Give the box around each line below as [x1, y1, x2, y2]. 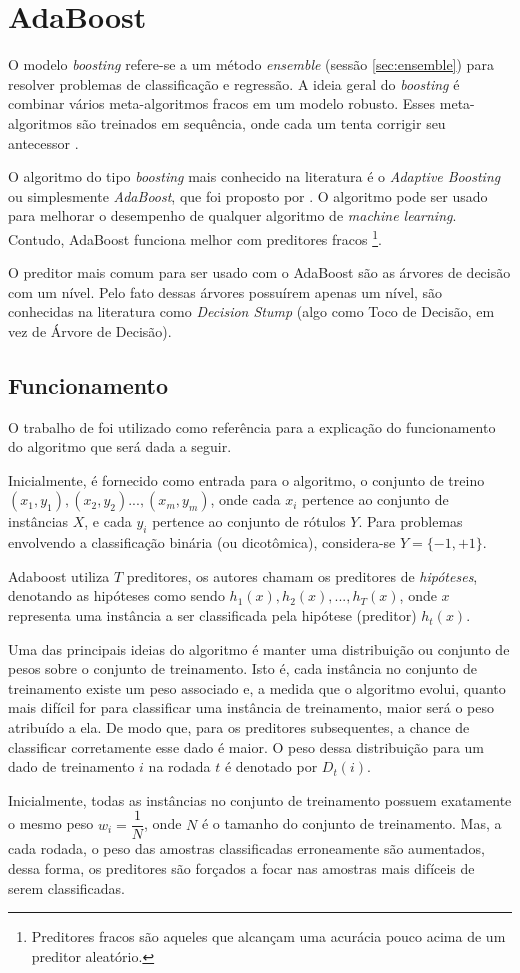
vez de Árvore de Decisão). [8, 320, 172, 341]
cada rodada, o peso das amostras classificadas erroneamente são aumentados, [8, 838, 485, 859]
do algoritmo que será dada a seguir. [8, 436, 232, 457]
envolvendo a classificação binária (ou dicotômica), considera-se [8, 532, 396, 553]
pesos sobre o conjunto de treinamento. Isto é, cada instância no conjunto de [8, 658, 478, 679]
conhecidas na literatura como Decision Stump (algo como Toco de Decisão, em [8, 301, 495, 322]
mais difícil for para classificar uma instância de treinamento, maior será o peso [8, 697, 495, 718]
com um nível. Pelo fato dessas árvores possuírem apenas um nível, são [8, 281, 443, 302]
